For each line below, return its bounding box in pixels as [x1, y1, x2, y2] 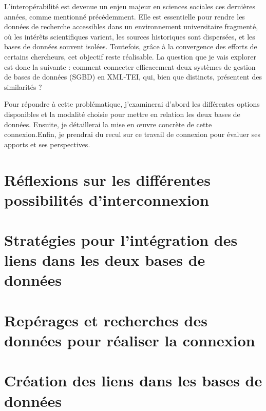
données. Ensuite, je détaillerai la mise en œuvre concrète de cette [4, 119, 212, 129]
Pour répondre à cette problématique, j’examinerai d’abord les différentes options [4, 99, 260, 109]
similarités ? [4, 81, 42, 92]
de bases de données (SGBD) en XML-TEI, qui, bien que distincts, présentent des [4, 71, 262, 82]
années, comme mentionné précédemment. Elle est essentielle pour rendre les [4, 11, 245, 22]
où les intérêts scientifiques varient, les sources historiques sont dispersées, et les [4, 31, 255, 42]
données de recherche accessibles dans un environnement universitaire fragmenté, [4, 21, 258, 32]
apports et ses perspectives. [4, 139, 90, 149]
